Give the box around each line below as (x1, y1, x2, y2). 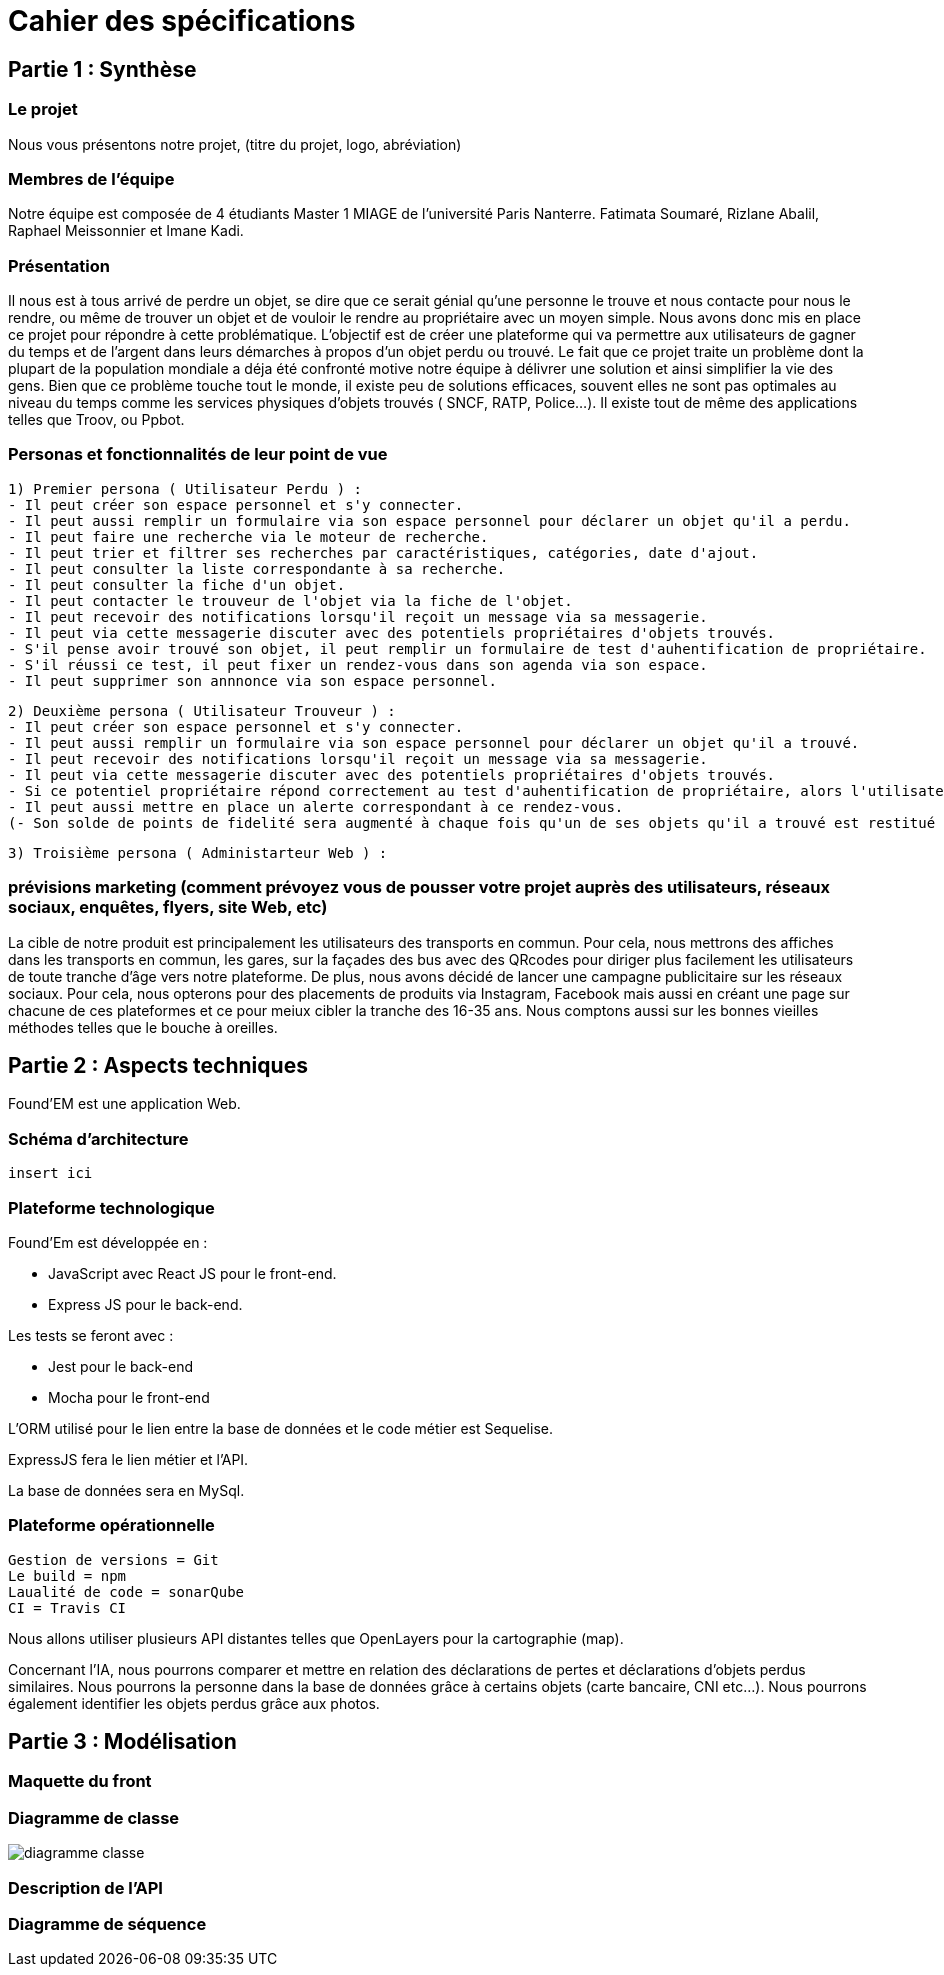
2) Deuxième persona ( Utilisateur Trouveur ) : (8, 702, 396, 719)
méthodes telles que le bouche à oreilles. (8, 1018, 278, 1036)
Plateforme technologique (8, 1197, 215, 1218)
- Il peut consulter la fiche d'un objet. (8, 576, 346, 593)
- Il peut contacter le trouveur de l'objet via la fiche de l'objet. (8, 592, 573, 609)
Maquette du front (8, 1771, 152, 1792)
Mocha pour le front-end (48, 1388, 210, 1406)
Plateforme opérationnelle (8, 1515, 215, 1536)
